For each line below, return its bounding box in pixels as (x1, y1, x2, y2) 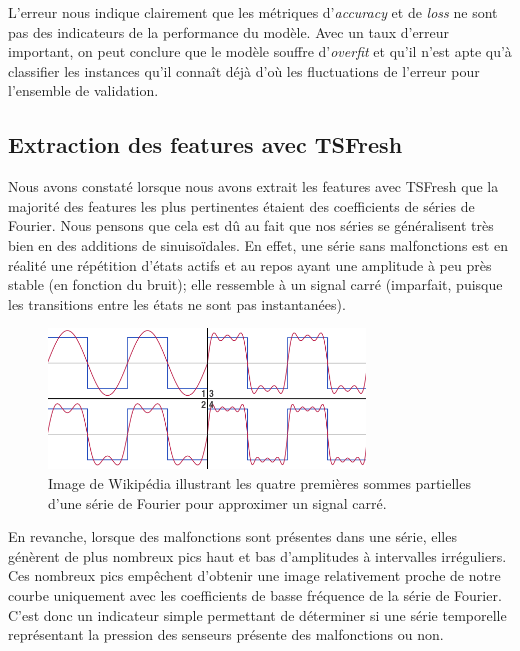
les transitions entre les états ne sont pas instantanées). (8, 293, 346, 314)
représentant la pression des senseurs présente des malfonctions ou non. (8, 624, 444, 645)
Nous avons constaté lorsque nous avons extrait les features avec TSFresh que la (8, 176, 499, 197)
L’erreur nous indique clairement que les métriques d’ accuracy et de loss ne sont (8, 2, 498, 22)
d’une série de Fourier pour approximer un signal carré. (48, 492, 387, 513)
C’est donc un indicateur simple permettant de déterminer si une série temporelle (8, 604, 507, 625)
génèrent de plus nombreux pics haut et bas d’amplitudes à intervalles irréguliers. (8, 545, 507, 566)
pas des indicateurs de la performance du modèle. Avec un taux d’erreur (8, 21, 450, 42)
